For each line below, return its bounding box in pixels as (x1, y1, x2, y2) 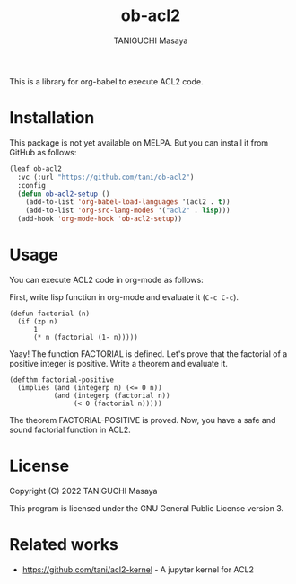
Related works (9, 535, 118, 555)
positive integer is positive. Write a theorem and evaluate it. (9, 358, 229, 368)
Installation (9, 108, 95, 128)
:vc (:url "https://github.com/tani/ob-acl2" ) (17, 173, 195, 181)
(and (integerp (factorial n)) (53, 391, 170, 400)
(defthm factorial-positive (9, 375, 115, 385)
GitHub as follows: (9, 146, 77, 157)
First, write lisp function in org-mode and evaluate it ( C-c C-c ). (9, 291, 239, 302)
